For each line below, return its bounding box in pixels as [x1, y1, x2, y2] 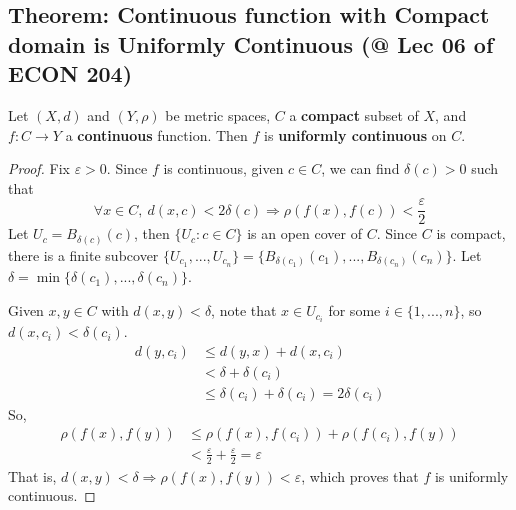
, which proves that [301, 465, 419, 486]
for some [328, 300, 381, 321]
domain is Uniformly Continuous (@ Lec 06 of [8, 28, 494, 59]
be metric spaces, [165, 104, 271, 125]
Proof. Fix [8, 158, 70, 179]
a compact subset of [289, 104, 419, 125]
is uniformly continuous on [264, 124, 447, 145]
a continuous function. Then [65, 124, 248, 145]
